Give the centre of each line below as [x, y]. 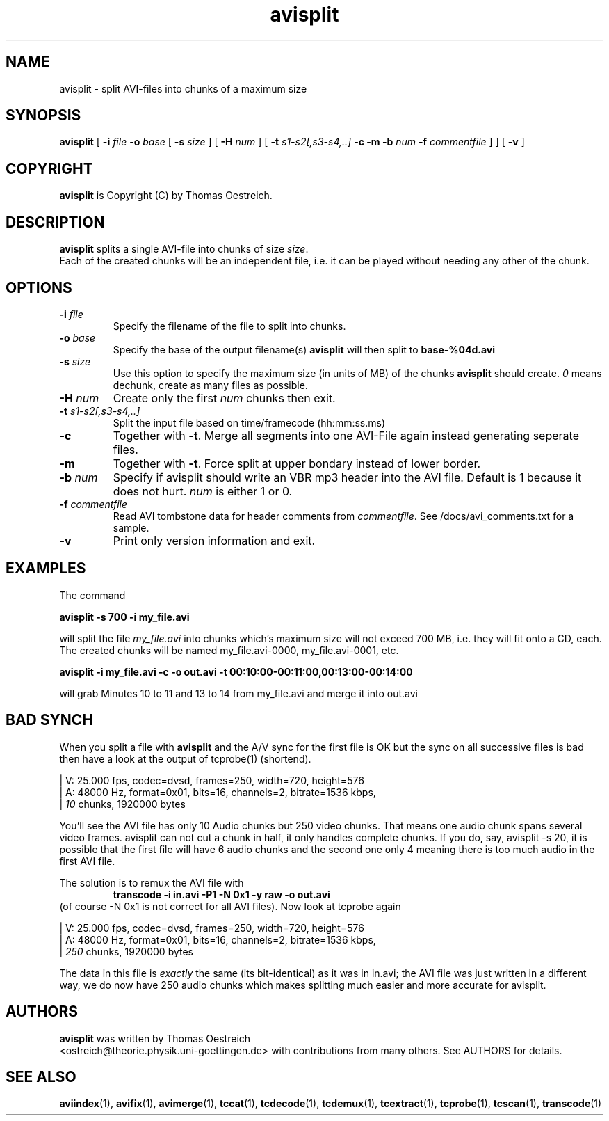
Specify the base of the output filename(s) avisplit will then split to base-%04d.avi [304, 349]
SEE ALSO [41, 1076]
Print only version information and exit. [214, 540]
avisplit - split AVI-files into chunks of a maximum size [183, 88]
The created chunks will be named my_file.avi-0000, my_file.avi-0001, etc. [229, 650]
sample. [131, 527]
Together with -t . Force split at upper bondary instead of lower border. [297, 463]
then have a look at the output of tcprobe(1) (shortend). [185, 758]
